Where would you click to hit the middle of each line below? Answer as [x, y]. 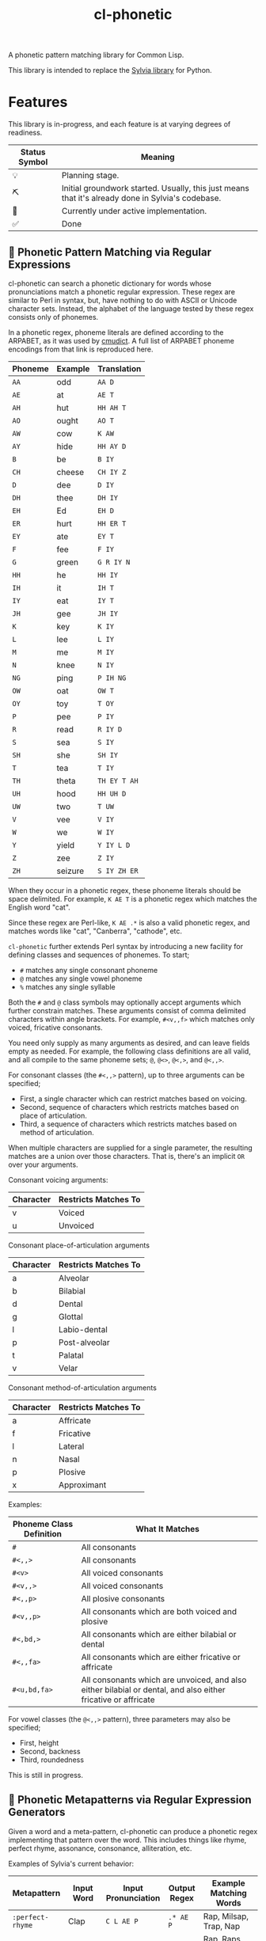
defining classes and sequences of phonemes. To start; [99, 955]
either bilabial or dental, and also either [153, 1689]
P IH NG [112, 678]
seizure [70, 871]
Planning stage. [91, 176]
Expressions [40, 264]
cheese [70, 472]
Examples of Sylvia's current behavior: [71, 1863]
